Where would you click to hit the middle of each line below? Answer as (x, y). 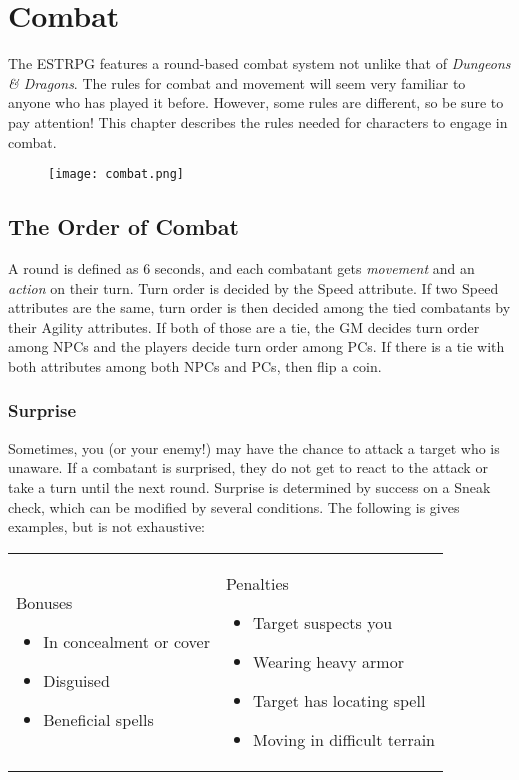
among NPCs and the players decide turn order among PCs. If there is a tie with (256, 346)
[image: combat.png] (116, 174)
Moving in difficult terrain (344, 739)
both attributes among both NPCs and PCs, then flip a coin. (195, 365)
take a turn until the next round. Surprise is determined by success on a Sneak (249, 486)
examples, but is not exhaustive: (107, 526)
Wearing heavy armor (328, 661)
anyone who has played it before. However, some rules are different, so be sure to (256, 102)
